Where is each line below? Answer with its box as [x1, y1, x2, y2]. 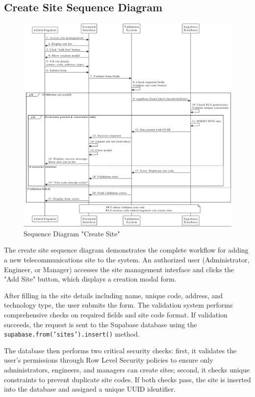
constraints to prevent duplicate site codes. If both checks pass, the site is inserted [4, 374, 251, 384]
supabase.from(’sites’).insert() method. [4, 329, 140, 339]
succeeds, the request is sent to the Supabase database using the [4, 319, 197, 329]
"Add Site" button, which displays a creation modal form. [4, 274, 177, 284]
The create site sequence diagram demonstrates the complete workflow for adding [4, 245, 249, 255]
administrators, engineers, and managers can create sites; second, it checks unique [4, 365, 250, 375]
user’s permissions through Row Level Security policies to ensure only [4, 355, 213, 365]
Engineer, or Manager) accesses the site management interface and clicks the [4, 264, 234, 274]
